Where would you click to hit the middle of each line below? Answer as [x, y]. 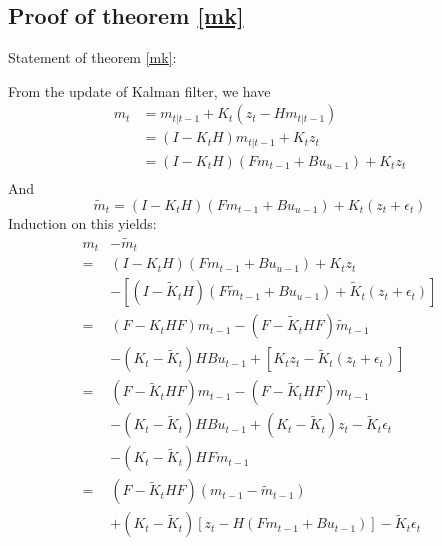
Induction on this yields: [82, 222]
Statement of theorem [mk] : [92, 57]
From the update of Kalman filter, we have [139, 90]
